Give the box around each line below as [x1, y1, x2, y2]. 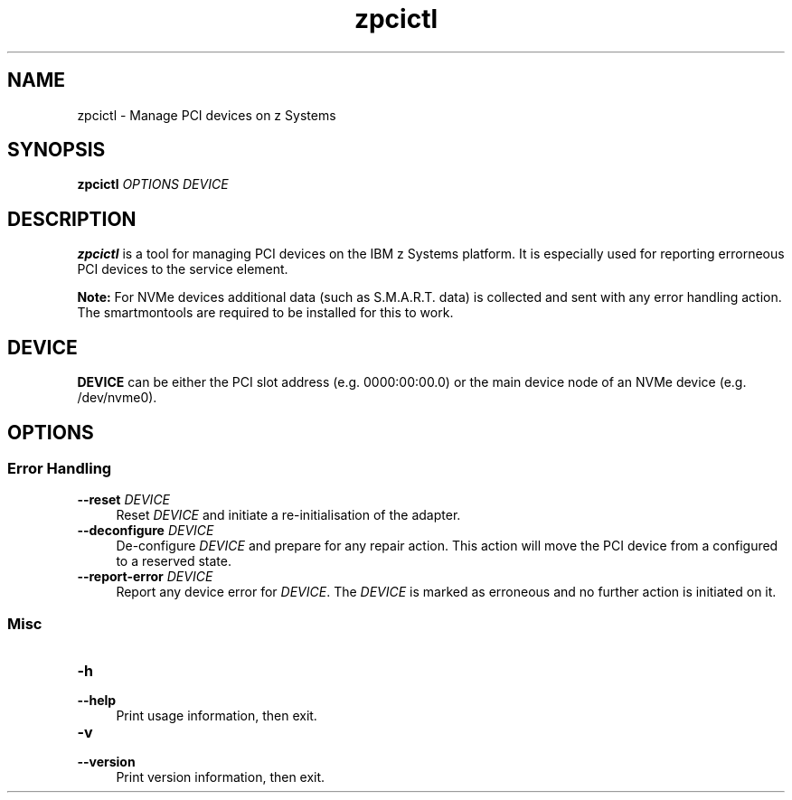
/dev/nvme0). [77, 390, 157, 406]
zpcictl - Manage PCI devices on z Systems [77, 107, 336, 123]
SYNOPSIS [7, 138, 106, 162]
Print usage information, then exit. [116, 708, 317, 724]
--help [77, 692, 117, 709]
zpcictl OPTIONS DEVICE [77, 176, 229, 193]
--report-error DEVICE [77, 569, 213, 585]
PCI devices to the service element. [77, 261, 288, 278]
